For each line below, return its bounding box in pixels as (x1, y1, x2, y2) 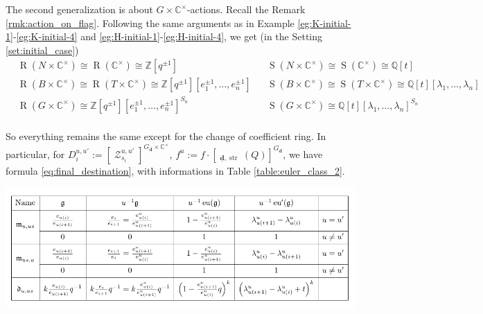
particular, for (6, 146, 65, 161)
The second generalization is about (6, 2, 153, 16)
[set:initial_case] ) (6, 42, 79, 57)
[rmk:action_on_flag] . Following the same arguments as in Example (6, 15, 295, 30)
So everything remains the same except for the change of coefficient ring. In (6, 129, 326, 143)
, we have (283, 146, 323, 161)
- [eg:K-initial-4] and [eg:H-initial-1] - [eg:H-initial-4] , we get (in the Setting (12, 29, 323, 44)
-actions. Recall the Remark (186, 2, 306, 16)
